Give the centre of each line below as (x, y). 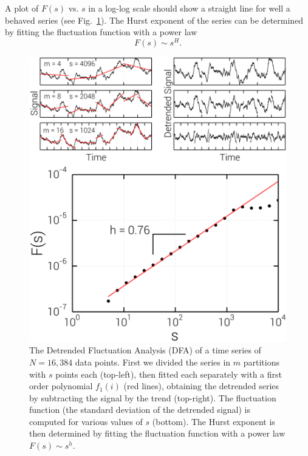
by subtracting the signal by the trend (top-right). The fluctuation (153, 397)
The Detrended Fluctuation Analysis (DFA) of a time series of (145, 350)
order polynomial (61, 386)
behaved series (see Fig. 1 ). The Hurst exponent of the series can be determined (154, 20)
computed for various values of (86, 421)
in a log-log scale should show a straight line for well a (189, 8)
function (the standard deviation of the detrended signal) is (140, 410)
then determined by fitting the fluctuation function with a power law (157, 433)
